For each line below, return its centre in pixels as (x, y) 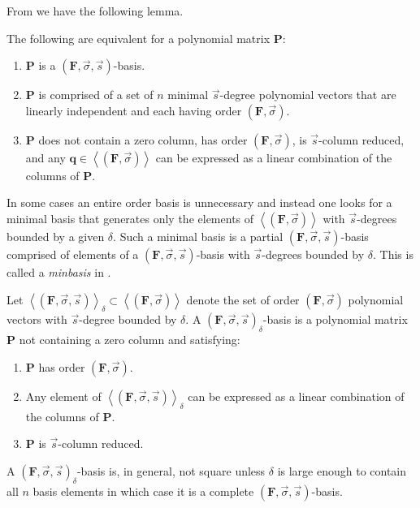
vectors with (37, 319)
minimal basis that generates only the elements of (130, 218)
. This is (393, 254)
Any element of (63, 396)
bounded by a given (56, 236)
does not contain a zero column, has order (143, 139)
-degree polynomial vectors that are (308, 95)
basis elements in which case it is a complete (143, 491)
